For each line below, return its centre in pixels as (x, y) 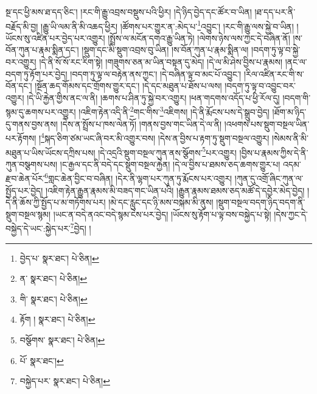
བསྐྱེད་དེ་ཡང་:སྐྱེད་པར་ (38, 228)
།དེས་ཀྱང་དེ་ (291, 214)
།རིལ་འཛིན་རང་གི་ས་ (274, 73)
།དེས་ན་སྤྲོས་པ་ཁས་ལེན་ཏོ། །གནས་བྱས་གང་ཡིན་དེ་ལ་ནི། (141, 124)
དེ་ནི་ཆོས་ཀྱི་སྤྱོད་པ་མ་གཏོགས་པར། (56, 202)
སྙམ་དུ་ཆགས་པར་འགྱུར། (41, 112)
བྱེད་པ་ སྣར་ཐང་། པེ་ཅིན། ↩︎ (59, 258)
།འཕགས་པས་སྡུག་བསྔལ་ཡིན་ (267, 124)
